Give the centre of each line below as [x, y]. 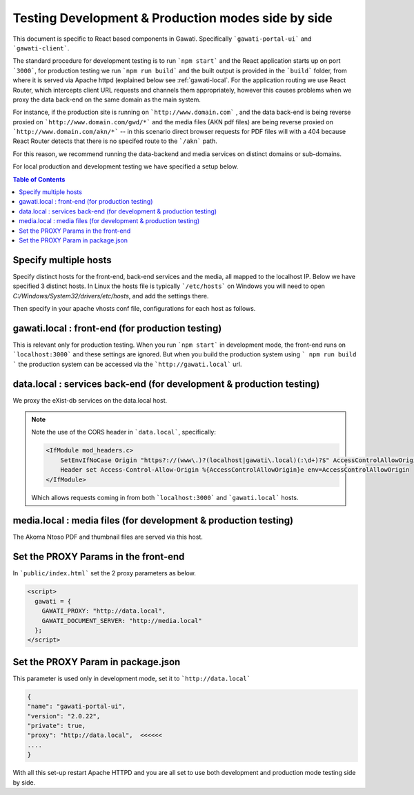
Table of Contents [39, 179]
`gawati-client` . [41, 48]
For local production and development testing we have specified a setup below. [126, 166]
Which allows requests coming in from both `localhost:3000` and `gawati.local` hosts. [165, 497]
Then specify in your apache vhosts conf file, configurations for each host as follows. [134, 309]
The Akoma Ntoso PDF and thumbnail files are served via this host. [108, 537]
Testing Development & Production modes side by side [172, 18]
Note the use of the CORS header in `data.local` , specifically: [124, 432]
